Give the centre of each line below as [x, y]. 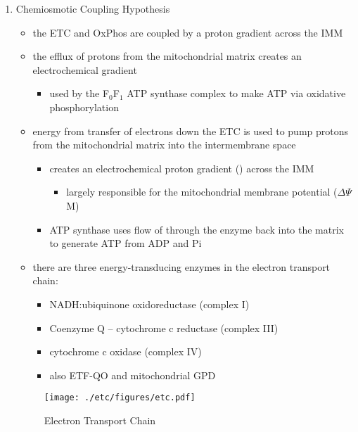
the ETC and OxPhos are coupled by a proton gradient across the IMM [188, 32]
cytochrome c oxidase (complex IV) [126, 351]
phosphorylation [84, 107]
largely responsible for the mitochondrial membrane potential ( [202, 192]
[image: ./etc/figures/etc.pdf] [120, 398]
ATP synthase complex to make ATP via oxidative [236, 93]
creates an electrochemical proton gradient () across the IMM [182, 168]
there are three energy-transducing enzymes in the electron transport [181, 266]
